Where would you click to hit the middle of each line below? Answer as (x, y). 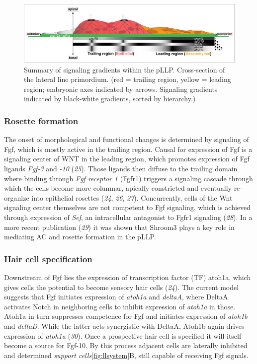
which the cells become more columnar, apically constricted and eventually (118, 188)
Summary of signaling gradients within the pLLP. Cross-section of (125, 69)
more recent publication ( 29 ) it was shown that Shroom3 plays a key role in (119, 227)
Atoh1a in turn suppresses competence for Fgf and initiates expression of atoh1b (126, 316)
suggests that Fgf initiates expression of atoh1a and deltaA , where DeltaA (116, 297)
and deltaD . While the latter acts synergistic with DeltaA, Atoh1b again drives (124, 326)
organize (17, 197)
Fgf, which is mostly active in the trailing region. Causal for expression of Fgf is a (128, 149)
